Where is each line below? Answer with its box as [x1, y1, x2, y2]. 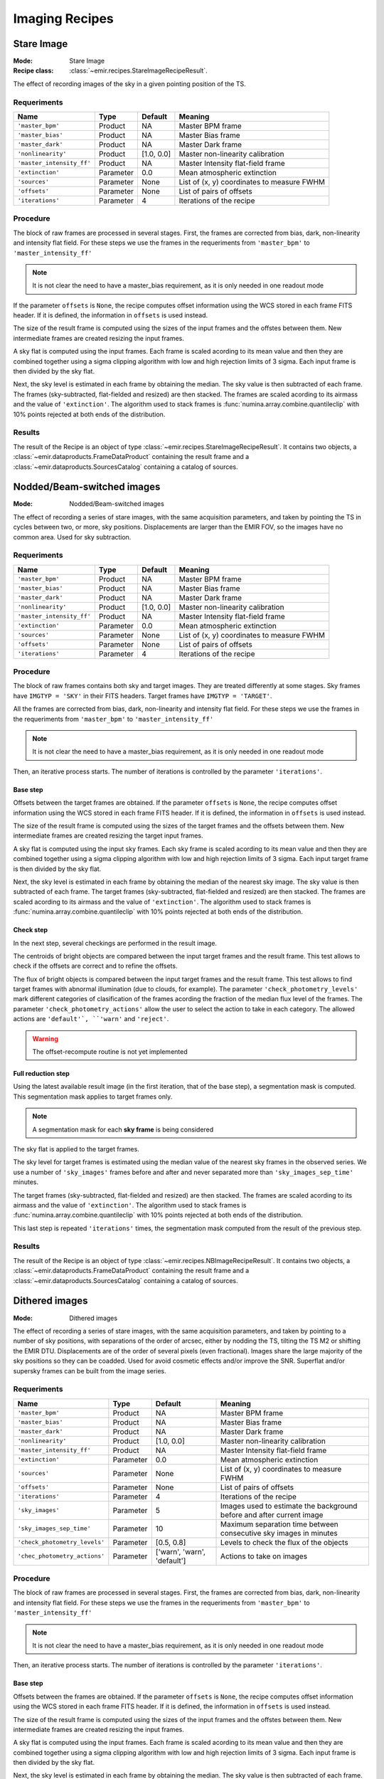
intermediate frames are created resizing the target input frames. [13, 831, 203, 840]
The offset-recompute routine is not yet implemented [32, 1047, 188, 1056]
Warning [32, 1034, 58, 1042]
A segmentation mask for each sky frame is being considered [32, 1125, 214, 1134]
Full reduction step [13, 1070, 70, 1078]
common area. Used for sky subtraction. [13, 532, 132, 541]
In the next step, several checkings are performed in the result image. [13, 939, 217, 947]
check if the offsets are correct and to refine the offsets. [13, 961, 178, 971]
